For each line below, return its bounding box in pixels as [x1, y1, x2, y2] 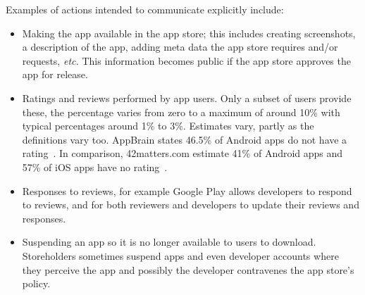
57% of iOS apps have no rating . [22, 159, 168, 174]
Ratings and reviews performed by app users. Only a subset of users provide [22, 90, 352, 105]
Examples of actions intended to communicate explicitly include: [6, 2, 284, 16]
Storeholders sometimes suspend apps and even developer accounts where [22, 248, 339, 263]
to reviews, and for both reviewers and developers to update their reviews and [22, 197, 359, 212]
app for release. [22, 67, 88, 82]
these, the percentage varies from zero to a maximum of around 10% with [22, 104, 340, 119]
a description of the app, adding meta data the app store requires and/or [22, 39, 338, 54]
